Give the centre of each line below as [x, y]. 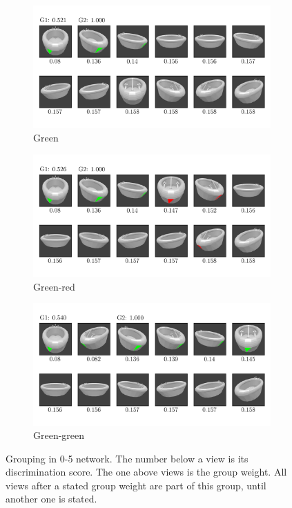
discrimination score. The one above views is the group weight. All [146, 472]
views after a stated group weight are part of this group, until [136, 485]
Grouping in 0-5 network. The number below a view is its [127, 458]
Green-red [54, 286]
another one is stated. [51, 499]
